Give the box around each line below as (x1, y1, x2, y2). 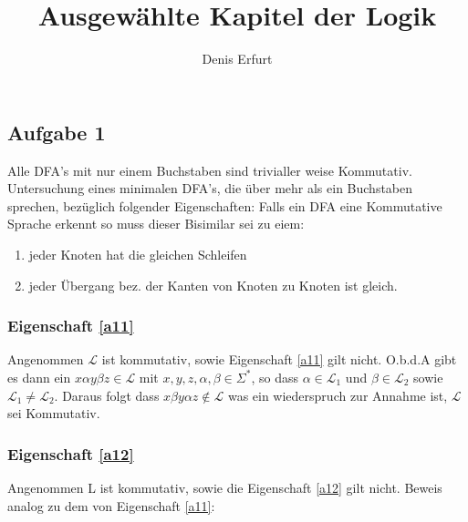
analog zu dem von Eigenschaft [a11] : (7, 496, 215, 515)
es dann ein (7, 367, 71, 386)
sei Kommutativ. (7, 404, 100, 423)
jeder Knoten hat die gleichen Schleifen (28, 244, 247, 263)
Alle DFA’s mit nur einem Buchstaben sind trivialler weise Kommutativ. (7, 160, 412, 179)
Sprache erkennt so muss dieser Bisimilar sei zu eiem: (7, 214, 305, 233)
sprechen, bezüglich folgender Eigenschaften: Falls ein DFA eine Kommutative (7, 196, 442, 215)
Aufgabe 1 (7, 118, 106, 146)
